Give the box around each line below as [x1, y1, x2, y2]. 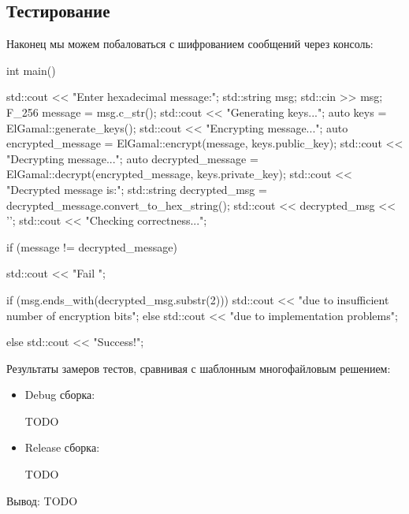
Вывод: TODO [6, 492, 78, 508]
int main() [6, 61, 56, 78]
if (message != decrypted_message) [6, 238, 177, 255]
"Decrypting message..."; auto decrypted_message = [6, 150, 258, 166]
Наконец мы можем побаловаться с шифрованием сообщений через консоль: [6, 35, 374, 52]
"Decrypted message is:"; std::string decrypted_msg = [6, 181, 267, 197]
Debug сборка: [24, 386, 95, 403]
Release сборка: [24, 439, 100, 456]
